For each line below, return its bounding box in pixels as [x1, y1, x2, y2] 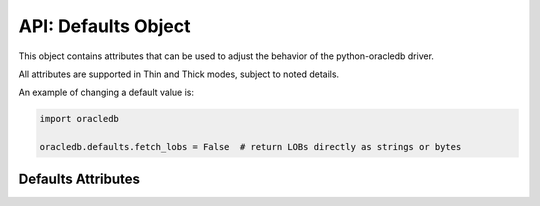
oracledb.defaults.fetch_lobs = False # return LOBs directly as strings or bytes [39, 141, 462, 153]
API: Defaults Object [18, 15, 191, 37]
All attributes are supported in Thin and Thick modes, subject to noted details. [18, 68, 340, 80]
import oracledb [39, 113, 120, 125]
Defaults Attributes [18, 170, 140, 187]
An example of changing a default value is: [18, 86, 195, 99]
